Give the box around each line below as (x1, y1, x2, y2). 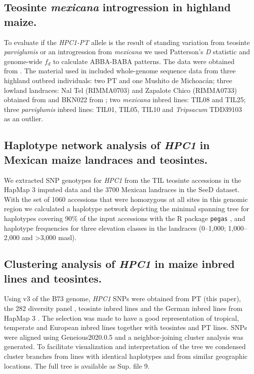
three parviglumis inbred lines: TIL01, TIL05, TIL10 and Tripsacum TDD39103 (4, 104, 242, 114)
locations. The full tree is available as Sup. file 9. (4, 360, 150, 371)
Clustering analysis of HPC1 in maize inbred (4, 256, 235, 271)
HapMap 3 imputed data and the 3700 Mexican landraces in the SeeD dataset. (4, 184, 240, 195)
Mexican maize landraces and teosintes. (4, 152, 208, 167)
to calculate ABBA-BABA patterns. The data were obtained (53, 56, 235, 66)
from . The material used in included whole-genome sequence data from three (4, 66, 236, 76)
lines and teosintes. (4, 270, 102, 286)
